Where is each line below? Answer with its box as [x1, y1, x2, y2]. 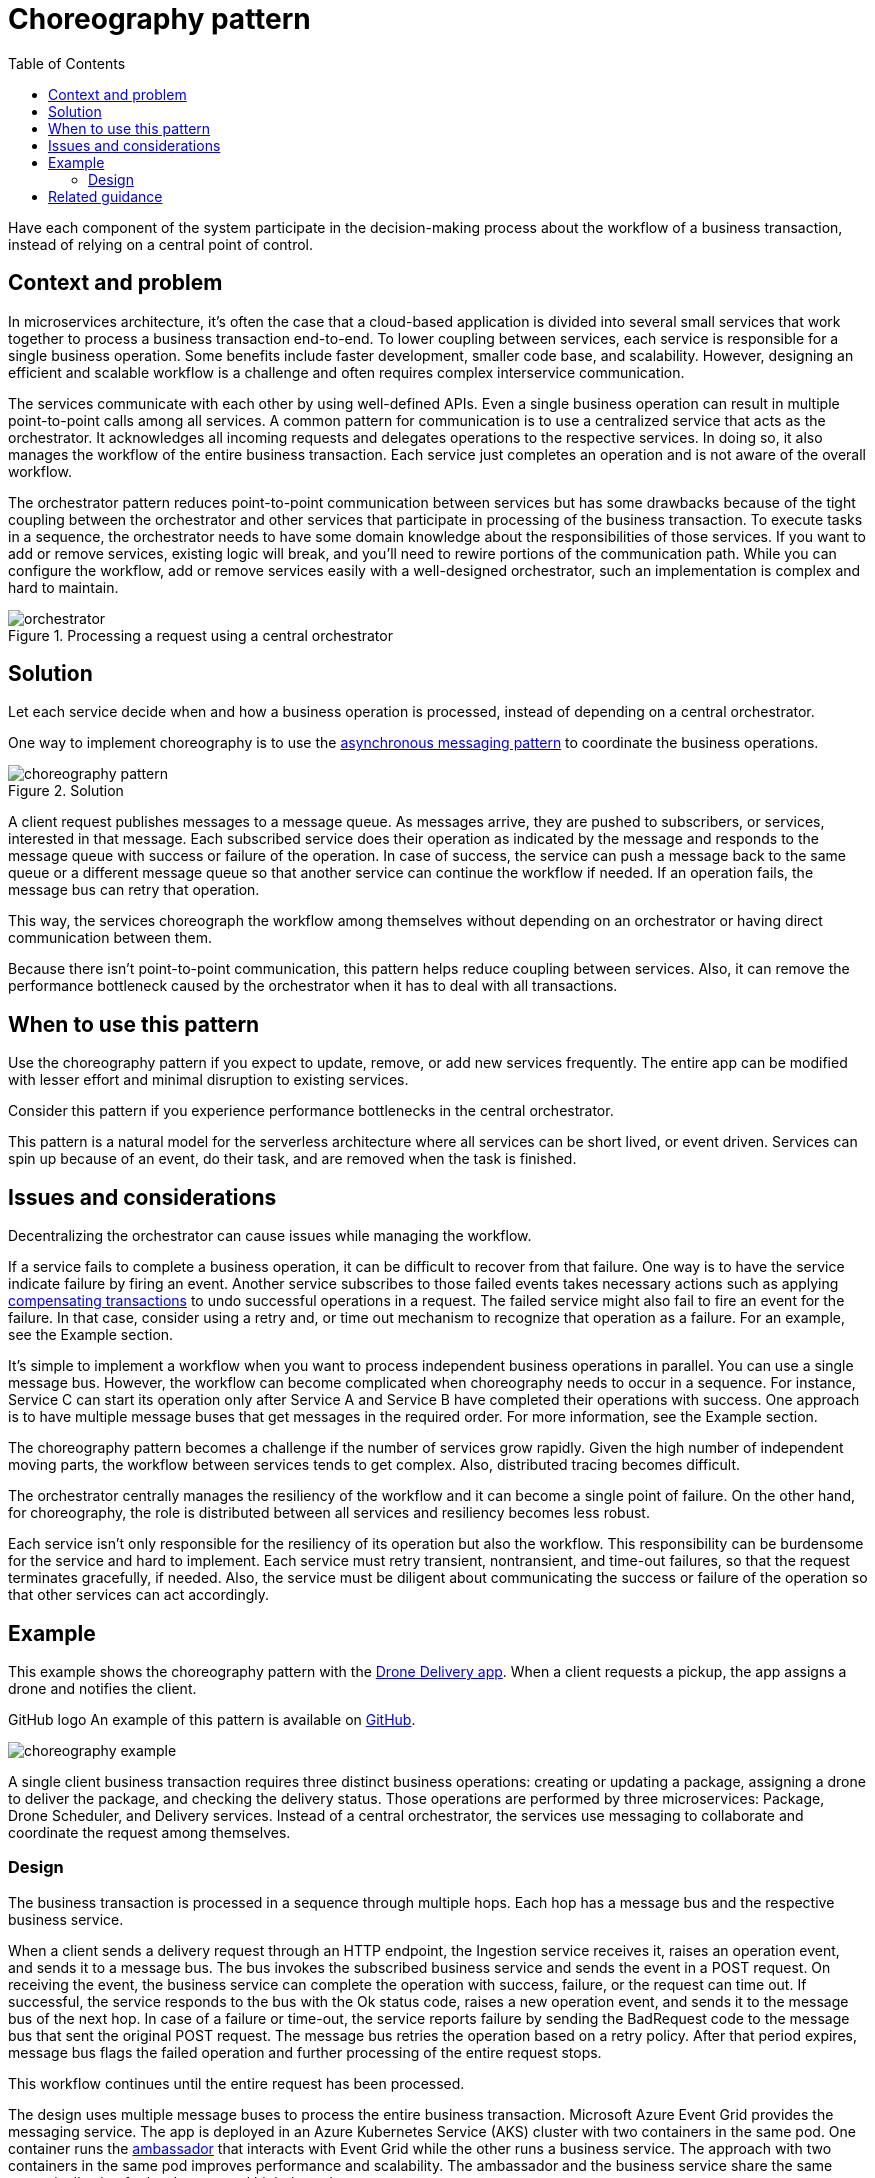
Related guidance [48, 187, 163, 205]
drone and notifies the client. [8, 1679, 197, 1697]
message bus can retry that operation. [8, 881, 260, 899]
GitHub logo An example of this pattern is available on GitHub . [8, 1710, 416, 1728]
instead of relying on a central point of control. [8, 235, 314, 253]
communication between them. [8, 929, 213, 947]
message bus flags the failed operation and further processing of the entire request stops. [8, 2043, 602, 2061]
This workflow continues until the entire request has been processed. [8, 2074, 465, 2092]
